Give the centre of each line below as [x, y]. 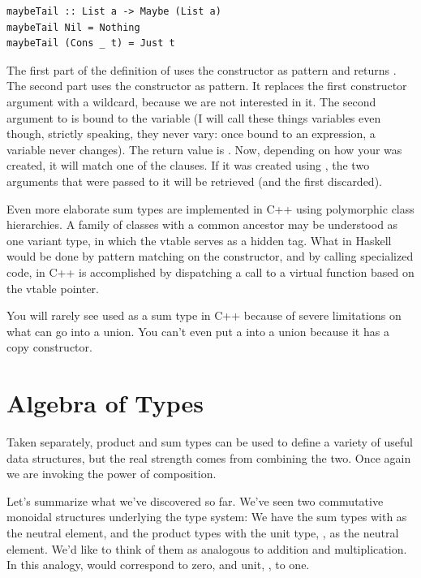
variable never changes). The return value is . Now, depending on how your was [204, 149]
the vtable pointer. [53, 288]
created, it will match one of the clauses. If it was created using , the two [188, 165]
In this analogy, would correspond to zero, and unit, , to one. [158, 565]
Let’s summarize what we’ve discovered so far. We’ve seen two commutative [195, 500]
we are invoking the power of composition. [112, 474]
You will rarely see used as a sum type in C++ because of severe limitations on [204, 315]
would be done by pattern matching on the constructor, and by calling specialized [210, 256]
